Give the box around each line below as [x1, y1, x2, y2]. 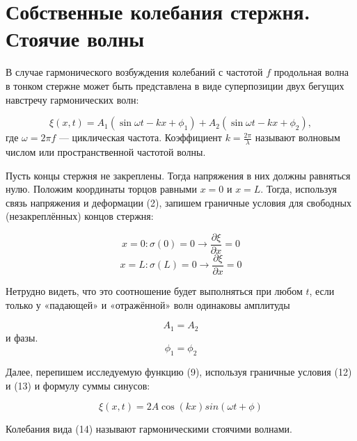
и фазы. [6, 330, 38, 344]
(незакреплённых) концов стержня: [6, 209, 154, 223]
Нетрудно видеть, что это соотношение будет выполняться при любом [6, 284, 303, 298]
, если [309, 284, 335, 298]
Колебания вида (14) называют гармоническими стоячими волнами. [6, 422, 292, 436]
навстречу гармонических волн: [6, 92, 139, 106]
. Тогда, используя [260, 182, 338, 196]
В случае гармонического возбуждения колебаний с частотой [6, 65, 263, 79]
